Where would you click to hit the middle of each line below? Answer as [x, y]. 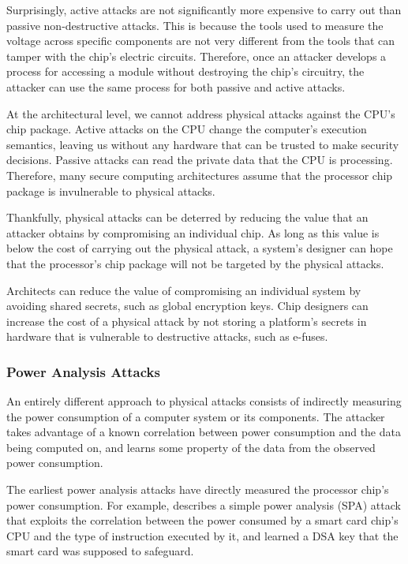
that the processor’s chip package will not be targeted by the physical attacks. [195, 263]
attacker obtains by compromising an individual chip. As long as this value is [193, 232]
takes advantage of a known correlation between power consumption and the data [204, 432]
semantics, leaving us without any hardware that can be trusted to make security [203, 144]
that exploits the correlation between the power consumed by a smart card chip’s [202, 520]
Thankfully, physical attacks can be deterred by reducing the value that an [187, 217]
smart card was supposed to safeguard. [100, 551]
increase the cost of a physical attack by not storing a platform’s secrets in [187, 321]
